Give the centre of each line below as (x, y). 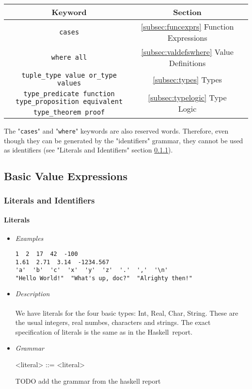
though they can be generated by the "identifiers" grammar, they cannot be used (124, 140)
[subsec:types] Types (187, 79)
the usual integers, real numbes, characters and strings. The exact (113, 322)
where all (69, 57)
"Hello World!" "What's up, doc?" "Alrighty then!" (104, 278)
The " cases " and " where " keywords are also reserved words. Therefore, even (116, 131)
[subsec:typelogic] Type (187, 97)
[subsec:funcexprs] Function (187, 26)
